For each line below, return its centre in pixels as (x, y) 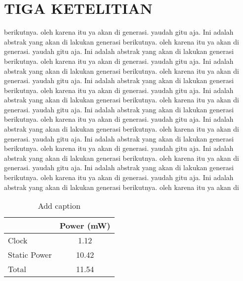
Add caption (59, 206)
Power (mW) (85, 226)
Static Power (30, 255)
